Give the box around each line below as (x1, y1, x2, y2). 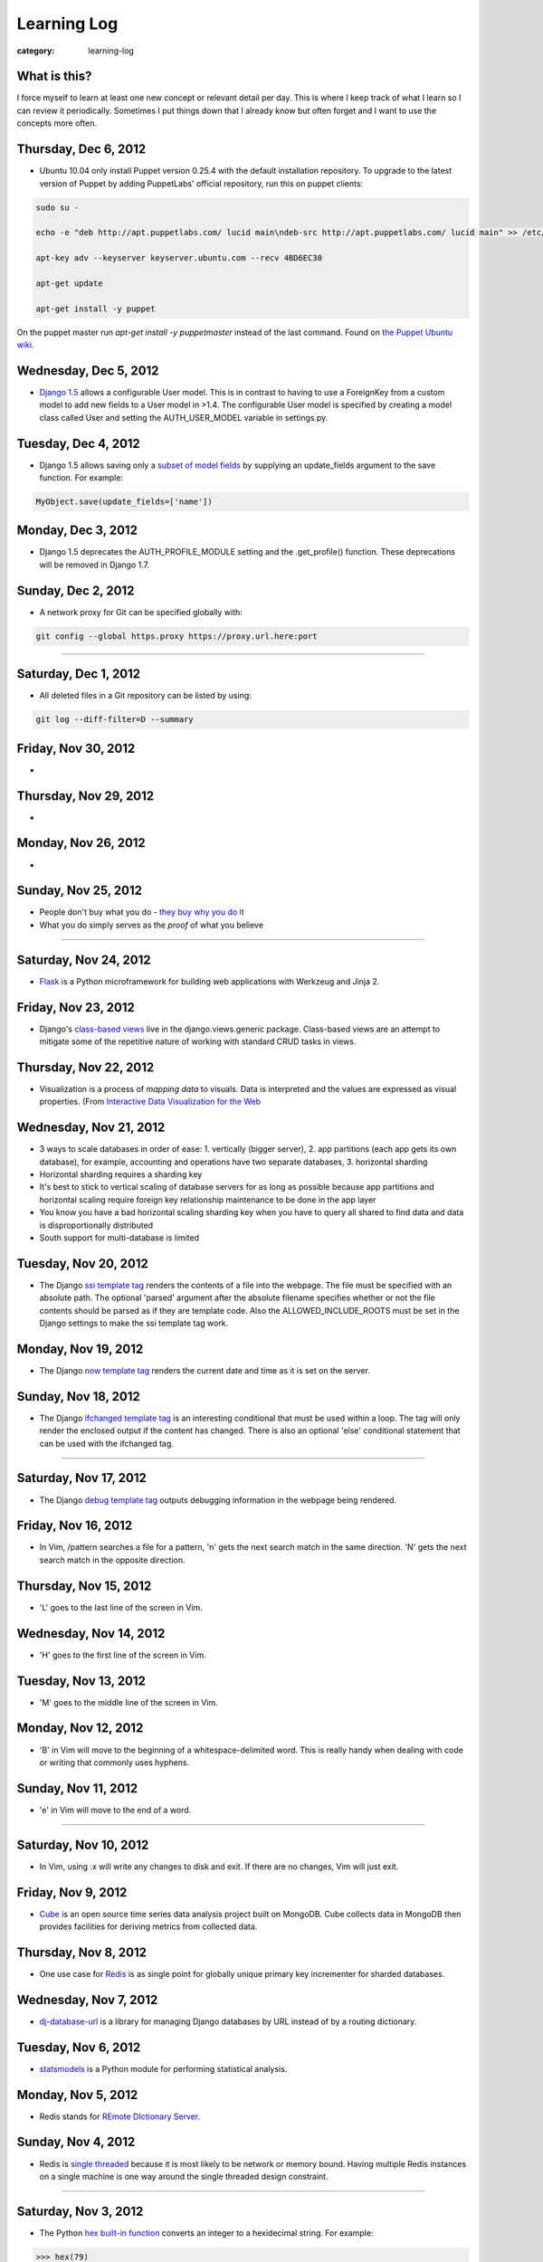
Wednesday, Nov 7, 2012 (16, 1991, 158, 2008)
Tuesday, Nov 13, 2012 (16, 1673, 147, 1688)
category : (16, 45, 55, 56)
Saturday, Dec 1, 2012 (16, 666, 141, 682)
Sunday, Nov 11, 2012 (16, 1781, 138, 1796)
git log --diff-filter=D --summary (35, 715, 194, 725)
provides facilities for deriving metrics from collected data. (39, 1921, 258, 1932)
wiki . (16, 339, 34, 350)
